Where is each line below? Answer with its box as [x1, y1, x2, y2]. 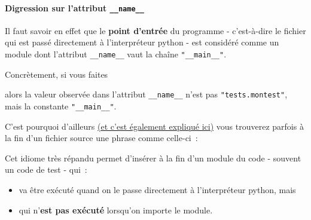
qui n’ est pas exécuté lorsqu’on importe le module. [19, 203, 213, 216]
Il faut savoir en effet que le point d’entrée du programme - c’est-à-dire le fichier [5, 24, 306, 36]
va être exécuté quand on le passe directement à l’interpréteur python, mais [19, 183, 296, 195]
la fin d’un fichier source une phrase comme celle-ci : [5, 132, 198, 144]
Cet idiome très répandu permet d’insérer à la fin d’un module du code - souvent [5, 151, 301, 164]
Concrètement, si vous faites [5, 68, 108, 80]
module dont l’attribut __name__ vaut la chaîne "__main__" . [5, 48, 227, 60]
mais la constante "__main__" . [5, 99, 117, 112]
